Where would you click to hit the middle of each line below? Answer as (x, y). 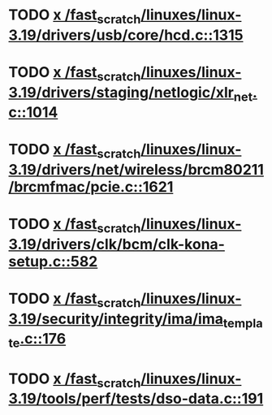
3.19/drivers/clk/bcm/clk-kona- (117, 244)
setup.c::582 (53, 261)
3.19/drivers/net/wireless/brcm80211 (136, 169)
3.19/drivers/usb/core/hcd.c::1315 (126, 35)
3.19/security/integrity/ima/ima (116, 319)
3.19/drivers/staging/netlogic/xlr (121, 92)
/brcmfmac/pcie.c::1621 (91, 186)
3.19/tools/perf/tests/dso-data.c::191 (136, 399)
